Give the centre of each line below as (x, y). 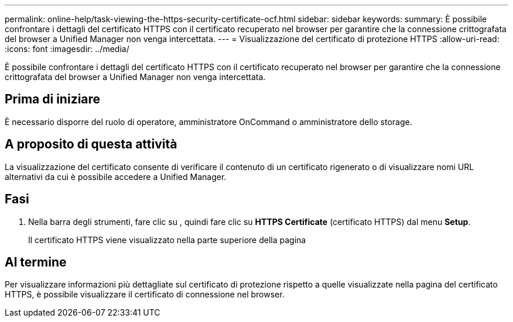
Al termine (36, 262)
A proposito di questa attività (91, 144)
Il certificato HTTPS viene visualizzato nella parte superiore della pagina (167, 240)
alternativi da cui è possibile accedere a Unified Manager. (116, 176)
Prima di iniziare (53, 99)
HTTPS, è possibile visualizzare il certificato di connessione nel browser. (145, 295)
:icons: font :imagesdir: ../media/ (67, 49)
